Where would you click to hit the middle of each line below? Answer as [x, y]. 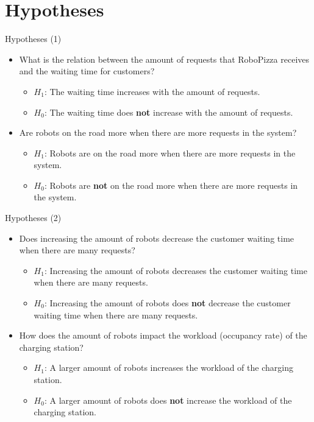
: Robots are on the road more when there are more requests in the [170, 153]
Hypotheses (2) [33, 218]
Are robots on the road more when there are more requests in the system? [158, 132]
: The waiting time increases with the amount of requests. [152, 91]
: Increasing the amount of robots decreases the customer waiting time [176, 270]
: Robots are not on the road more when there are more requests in [171, 185]
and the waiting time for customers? [87, 71]
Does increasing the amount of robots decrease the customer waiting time [157, 238]
